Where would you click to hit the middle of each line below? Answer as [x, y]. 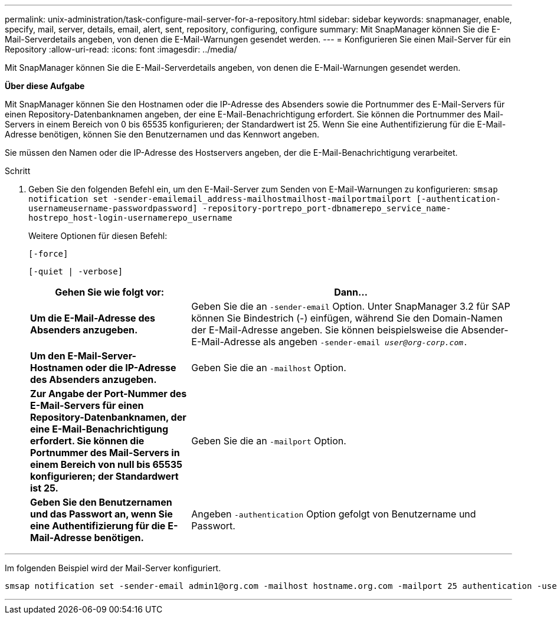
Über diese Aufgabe [45, 86]
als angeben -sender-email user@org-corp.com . [365, 342]
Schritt [18, 171]
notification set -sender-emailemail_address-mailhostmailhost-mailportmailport [220, 199]
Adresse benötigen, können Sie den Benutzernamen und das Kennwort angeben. [162, 134]
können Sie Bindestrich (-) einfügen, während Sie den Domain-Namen [347, 318]
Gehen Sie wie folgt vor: [110, 292]
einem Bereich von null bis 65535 [107, 464]
